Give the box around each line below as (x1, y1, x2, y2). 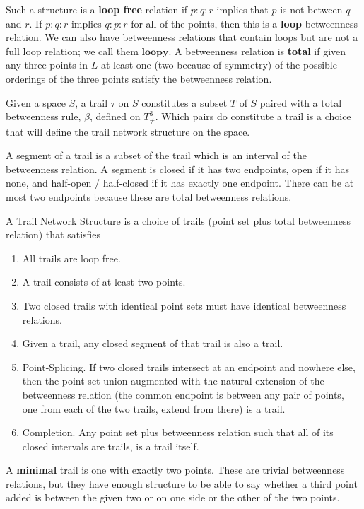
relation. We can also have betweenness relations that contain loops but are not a (6, 30, 358, 45)
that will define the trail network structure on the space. (6, 124, 250, 139)
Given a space (6, 95, 66, 110)
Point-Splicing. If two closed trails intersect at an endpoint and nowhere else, (22, 359, 356, 374)
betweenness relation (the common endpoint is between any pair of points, (22, 387, 344, 402)
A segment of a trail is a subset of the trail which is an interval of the (6, 148, 307, 163)
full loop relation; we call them (6, 43, 139, 58)
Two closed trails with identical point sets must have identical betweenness (22, 298, 346, 312)
